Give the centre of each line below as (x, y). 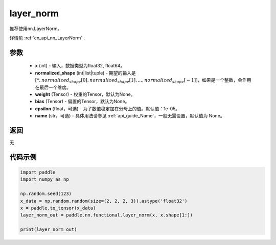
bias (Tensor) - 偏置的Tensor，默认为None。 (82, 102)
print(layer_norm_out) (49, 229)
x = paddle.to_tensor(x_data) (58, 208)
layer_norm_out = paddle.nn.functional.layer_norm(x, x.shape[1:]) (107, 215)
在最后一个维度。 (53, 87)
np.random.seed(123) (46, 194)
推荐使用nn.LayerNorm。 (36, 29)
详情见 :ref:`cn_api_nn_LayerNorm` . (47, 38)
